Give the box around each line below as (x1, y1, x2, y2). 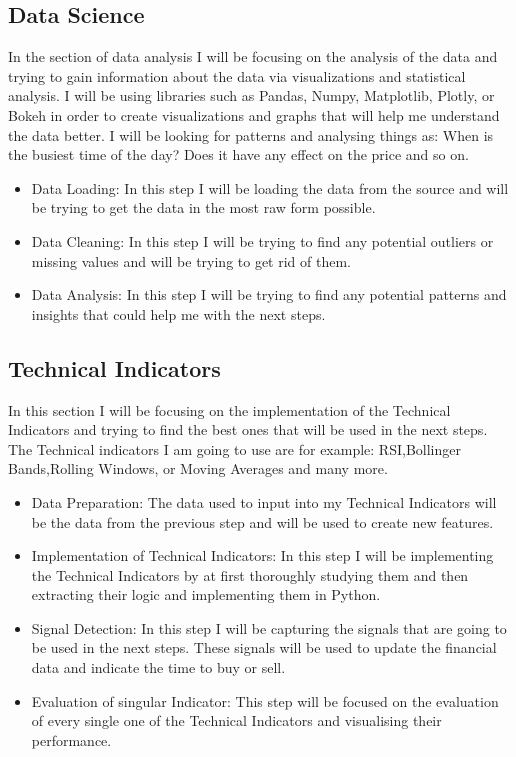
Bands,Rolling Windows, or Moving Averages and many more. (8, 458, 388, 479)
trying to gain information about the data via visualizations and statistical (8, 65, 466, 86)
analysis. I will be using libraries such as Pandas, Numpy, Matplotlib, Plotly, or (8, 85, 495, 106)
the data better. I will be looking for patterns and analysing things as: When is (8, 124, 494, 145)
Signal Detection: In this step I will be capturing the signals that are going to (31, 617, 507, 638)
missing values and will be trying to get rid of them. (31, 250, 351, 271)
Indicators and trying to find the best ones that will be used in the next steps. (8, 419, 488, 440)
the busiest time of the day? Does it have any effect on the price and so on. (8, 144, 469, 165)
